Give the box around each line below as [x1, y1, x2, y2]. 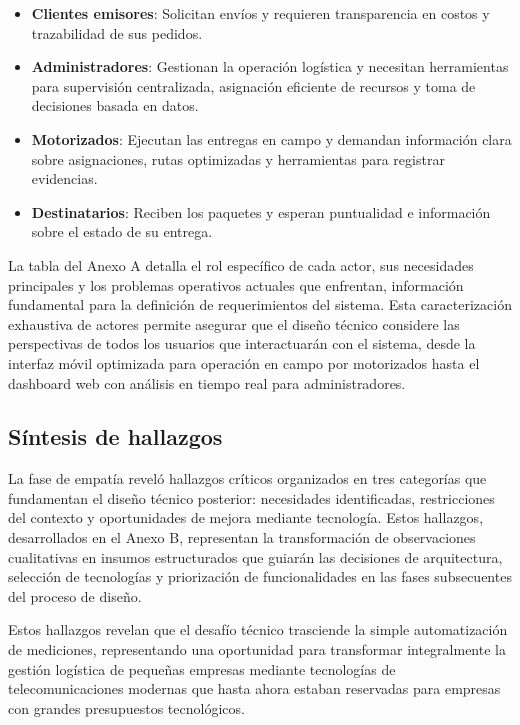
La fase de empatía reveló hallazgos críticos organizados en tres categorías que [8, 468, 487, 489]
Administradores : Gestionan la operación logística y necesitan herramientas [31, 56, 509, 77]
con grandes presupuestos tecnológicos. [8, 697, 245, 718]
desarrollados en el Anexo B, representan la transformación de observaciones [8, 527, 476, 548]
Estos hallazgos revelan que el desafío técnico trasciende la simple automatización [8, 619, 508, 640]
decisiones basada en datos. [31, 95, 199, 116]
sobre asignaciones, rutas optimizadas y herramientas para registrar [31, 148, 445, 169]
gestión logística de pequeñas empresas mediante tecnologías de [8, 658, 396, 679]
